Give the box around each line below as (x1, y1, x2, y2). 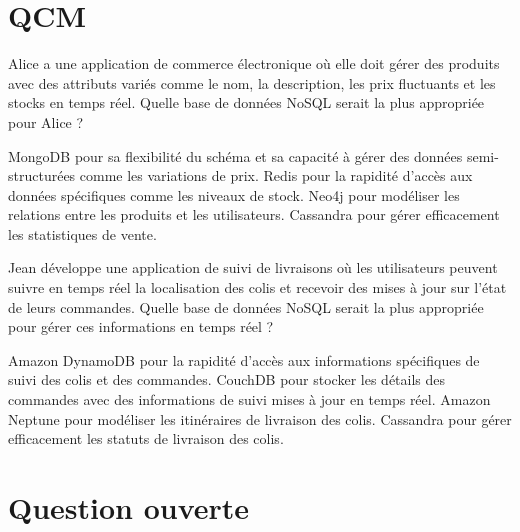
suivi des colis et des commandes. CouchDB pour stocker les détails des (8, 369, 446, 390)
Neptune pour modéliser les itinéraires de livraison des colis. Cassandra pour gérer (8, 408, 512, 429)
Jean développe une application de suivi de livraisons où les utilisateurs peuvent (8, 257, 498, 278)
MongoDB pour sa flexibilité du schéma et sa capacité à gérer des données (8, 145, 463, 166)
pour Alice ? (8, 111, 84, 132)
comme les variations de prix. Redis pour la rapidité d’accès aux (79, 165, 473, 186)
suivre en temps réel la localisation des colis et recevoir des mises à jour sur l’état (8, 277, 507, 298)
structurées (8, 165, 76, 186)
